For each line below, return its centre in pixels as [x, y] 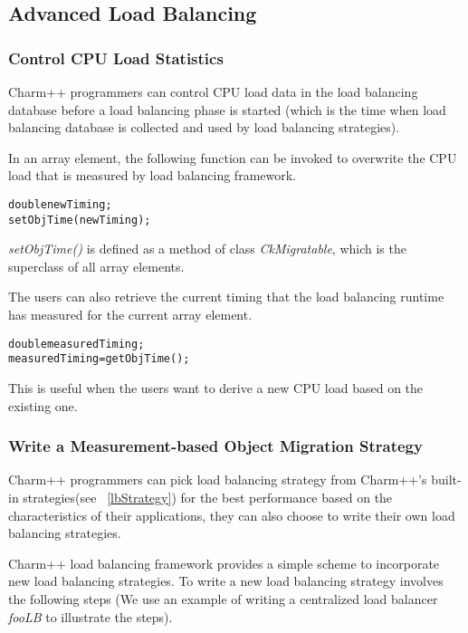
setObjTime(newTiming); [80, 220]
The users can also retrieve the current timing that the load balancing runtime [226, 297]
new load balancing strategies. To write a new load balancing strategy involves [226, 581]
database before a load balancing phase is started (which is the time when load [227, 109]
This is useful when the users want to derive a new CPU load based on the [216, 387]
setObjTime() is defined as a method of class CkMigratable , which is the [207, 249]
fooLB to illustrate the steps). [91, 616]
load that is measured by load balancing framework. [153, 175]
